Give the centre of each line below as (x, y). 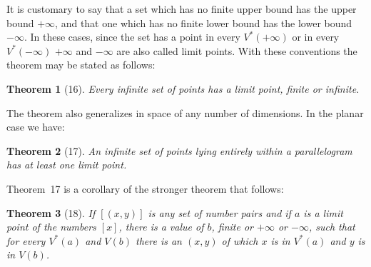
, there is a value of (161, 227)
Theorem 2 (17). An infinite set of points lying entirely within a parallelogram (179, 150)
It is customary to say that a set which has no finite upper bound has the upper (182, 9)
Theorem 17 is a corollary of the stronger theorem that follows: (145, 188)
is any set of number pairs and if (219, 212)
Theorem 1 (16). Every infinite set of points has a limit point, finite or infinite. (183, 88)
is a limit (323, 212)
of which (240, 240)
